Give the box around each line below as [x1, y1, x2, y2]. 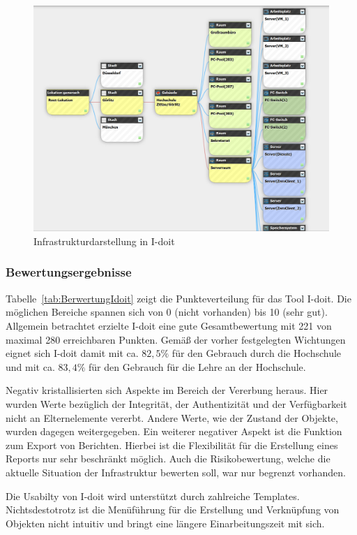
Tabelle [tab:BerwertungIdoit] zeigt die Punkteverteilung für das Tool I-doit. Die [6, 291, 351, 305]
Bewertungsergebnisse [6, 263, 132, 281]
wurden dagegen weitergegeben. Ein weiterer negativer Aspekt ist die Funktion [6, 424, 342, 439]
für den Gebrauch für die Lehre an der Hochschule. [89, 359, 306, 374]
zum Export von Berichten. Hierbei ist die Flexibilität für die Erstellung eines [6, 437, 338, 452]
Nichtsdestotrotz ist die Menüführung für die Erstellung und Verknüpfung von [6, 502, 340, 517]
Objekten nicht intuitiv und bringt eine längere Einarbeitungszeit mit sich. [6, 515, 325, 530]
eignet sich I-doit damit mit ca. [6, 346, 139, 360]
